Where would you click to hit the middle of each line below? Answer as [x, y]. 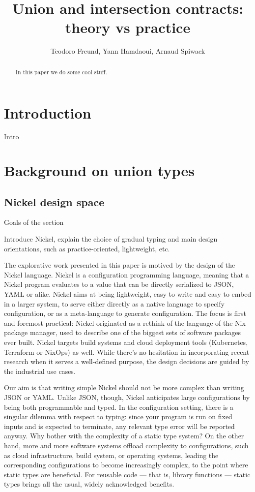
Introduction [48, 113]
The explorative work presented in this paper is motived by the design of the [120, 265]
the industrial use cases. [40, 371]
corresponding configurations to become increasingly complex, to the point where [126, 465]
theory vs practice [128, 27]
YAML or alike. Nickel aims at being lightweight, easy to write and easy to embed [128, 294]
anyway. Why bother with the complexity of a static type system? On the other [124, 436]
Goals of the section [34, 222]
